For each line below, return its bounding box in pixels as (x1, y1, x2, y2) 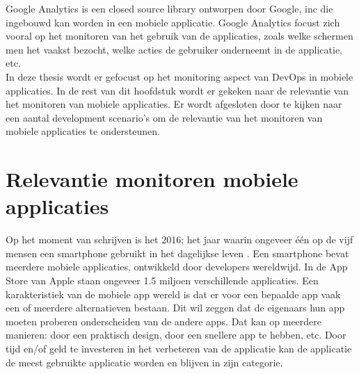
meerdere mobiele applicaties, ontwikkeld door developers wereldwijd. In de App (6, 259, 348, 274)
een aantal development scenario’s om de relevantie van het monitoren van (6, 110, 323, 124)
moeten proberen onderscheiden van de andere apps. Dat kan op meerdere (6, 314, 322, 328)
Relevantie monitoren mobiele (6, 165, 298, 193)
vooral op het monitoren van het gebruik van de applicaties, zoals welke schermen (6, 29, 353, 43)
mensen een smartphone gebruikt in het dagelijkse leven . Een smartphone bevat (6, 245, 349, 260)
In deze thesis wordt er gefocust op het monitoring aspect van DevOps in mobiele (6, 69, 353, 83)
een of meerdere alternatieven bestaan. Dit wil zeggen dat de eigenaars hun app (6, 300, 345, 315)
